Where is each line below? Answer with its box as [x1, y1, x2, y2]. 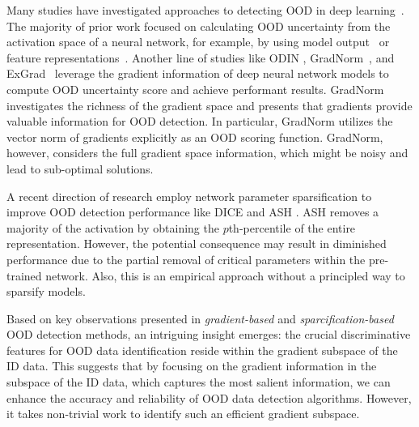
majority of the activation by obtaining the [6, 219, 219, 236]
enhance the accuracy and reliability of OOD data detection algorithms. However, [6, 389, 412, 406]
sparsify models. [6, 283, 86, 300]
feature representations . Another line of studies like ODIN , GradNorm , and [6, 49, 395, 66]
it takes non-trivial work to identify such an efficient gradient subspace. [6, 405, 360, 422]
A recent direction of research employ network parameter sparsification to [6, 187, 372, 204]
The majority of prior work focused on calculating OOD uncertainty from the [6, 17, 391, 34]
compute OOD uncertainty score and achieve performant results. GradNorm [6, 80, 384, 97]
